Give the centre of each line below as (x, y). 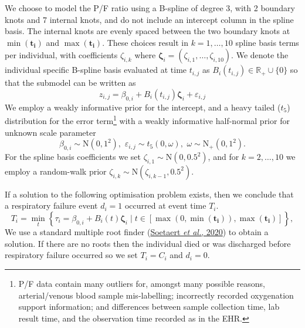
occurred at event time (165, 205)
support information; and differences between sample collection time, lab (149, 307)
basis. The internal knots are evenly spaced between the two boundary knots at (148, 31)
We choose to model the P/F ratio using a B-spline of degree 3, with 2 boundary (150, 8)
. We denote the (260, 55)
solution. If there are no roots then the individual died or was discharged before (148, 243)
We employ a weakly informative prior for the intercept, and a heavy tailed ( (143, 107)
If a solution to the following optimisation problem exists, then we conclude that (149, 194)
